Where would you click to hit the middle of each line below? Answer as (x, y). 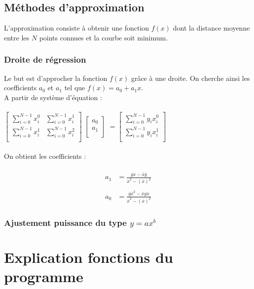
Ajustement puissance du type (65, 222)
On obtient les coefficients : (45, 156)
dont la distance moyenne (211, 28)
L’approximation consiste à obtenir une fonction (77, 28)
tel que (75, 88)
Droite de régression (45, 59)
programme (44, 276)
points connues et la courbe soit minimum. (104, 37)
